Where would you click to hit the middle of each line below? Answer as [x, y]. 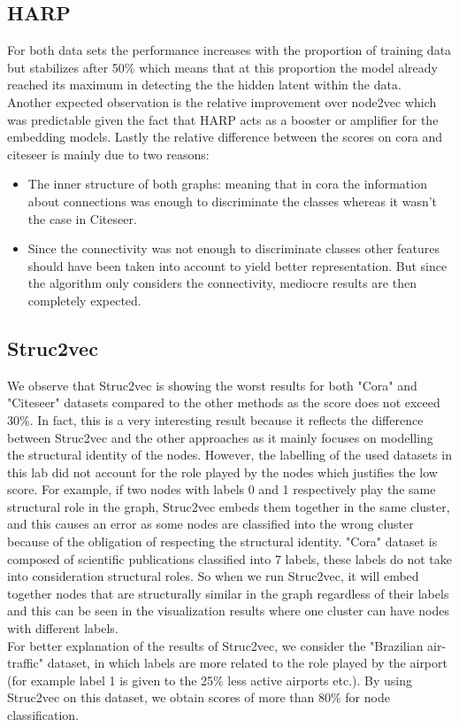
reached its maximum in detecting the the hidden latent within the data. [204, 85]
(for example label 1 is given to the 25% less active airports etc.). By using [210, 680]
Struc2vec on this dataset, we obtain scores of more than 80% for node [199, 697]
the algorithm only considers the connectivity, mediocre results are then [222, 283]
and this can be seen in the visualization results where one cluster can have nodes [228, 611]
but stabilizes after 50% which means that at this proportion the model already [222, 67]
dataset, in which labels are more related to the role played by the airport [247, 663]
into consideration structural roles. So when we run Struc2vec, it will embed [213, 576]
